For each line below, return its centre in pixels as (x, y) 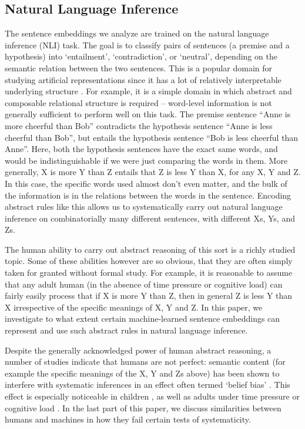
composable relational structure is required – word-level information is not (138, 102)
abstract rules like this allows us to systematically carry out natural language (144, 207)
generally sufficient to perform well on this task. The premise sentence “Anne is (148, 114)
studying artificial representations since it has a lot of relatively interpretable (143, 79)
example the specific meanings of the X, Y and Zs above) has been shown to (142, 373)
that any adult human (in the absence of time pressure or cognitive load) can (144, 284)
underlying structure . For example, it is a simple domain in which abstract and (148, 91)
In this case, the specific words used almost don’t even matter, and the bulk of (146, 183)
